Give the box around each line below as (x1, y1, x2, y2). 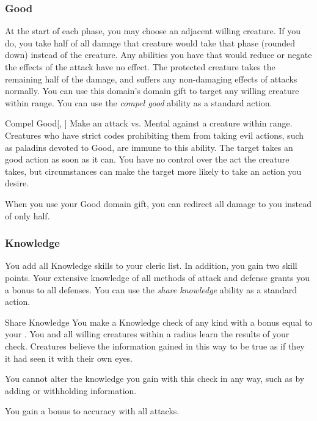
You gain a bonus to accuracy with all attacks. (5, 405, 180, 417)
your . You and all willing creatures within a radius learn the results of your (5, 328, 290, 340)
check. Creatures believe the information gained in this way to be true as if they (5, 339, 305, 352)
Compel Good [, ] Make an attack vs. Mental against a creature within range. (5, 117, 293, 130)
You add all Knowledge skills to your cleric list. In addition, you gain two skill (5, 259, 297, 272)
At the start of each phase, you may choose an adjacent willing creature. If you (5, 24, 301, 37)
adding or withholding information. (5, 384, 137, 397)
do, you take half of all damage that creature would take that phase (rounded (5, 36, 296, 49)
